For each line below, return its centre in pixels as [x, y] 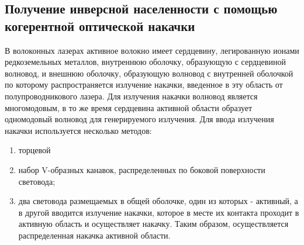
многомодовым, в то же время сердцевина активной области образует [129, 107]
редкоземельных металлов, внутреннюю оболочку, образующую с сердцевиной [145, 62]
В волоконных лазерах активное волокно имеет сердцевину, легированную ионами [152, 50]
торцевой [34, 150]
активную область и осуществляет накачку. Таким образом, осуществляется [153, 224]
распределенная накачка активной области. [94, 235]
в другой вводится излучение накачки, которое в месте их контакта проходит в [159, 212]
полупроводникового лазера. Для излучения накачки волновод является [131, 96]
